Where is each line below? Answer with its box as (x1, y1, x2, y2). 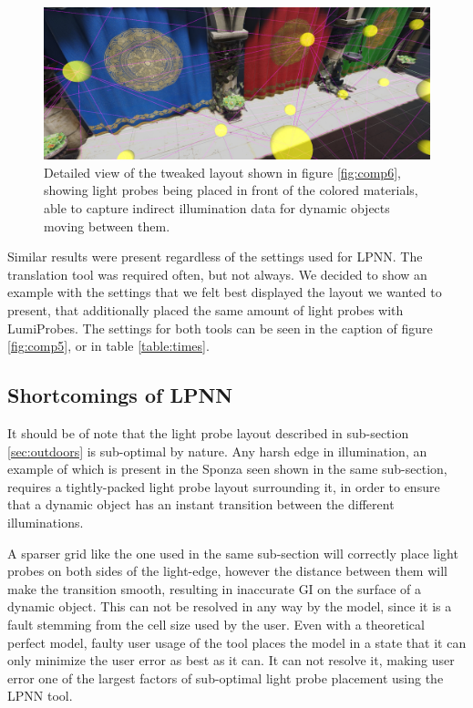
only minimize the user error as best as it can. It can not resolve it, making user (7, 651, 455, 670)
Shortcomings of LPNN (7, 381, 233, 409)
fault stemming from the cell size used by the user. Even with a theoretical (7, 614, 425, 633)
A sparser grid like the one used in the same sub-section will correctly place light (7, 543, 458, 562)
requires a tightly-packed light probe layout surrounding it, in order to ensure (7, 477, 440, 496)
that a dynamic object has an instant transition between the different (7, 495, 395, 514)
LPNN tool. (7, 686, 73, 705)
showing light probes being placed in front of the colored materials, (44, 180, 418, 200)
